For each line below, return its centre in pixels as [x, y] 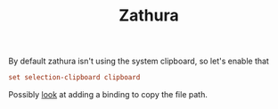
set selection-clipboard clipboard [74, 78]
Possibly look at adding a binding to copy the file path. [108, 95]
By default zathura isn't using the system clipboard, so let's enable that [139, 61]
